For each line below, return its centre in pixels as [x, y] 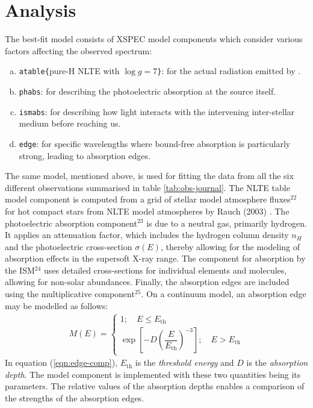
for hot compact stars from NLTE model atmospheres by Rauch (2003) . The [147, 211]
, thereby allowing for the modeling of [230, 246]
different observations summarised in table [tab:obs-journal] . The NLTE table [147, 187]
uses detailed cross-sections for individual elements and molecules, [166, 270]
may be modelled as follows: [57, 305]
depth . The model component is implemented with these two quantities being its [153, 374]
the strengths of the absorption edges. [74, 398]
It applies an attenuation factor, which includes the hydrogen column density [147, 235]
